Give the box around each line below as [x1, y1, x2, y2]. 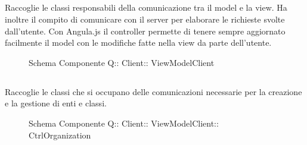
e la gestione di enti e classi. [5, 97, 107, 109]
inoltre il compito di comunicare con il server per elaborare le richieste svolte [5, 12, 285, 25]
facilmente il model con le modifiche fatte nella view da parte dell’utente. [5, 36, 272, 49]
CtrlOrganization [29, 128, 91, 141]
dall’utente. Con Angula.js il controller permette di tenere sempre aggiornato [5, 24, 286, 37]
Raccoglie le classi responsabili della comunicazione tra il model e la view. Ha [5, 1, 287, 14]
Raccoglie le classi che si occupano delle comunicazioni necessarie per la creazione [5, 85, 302, 97]
